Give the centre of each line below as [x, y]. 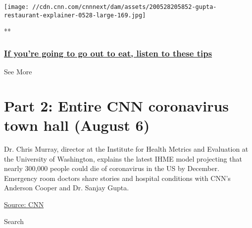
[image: [17, 7]
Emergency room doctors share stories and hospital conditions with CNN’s [117, 178]
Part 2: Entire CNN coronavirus [117, 105]
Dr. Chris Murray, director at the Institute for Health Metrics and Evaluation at [126, 149]
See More [18, 72]
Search [14, 221]
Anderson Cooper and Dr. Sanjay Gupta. [67, 188]
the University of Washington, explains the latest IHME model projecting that [123, 158]
